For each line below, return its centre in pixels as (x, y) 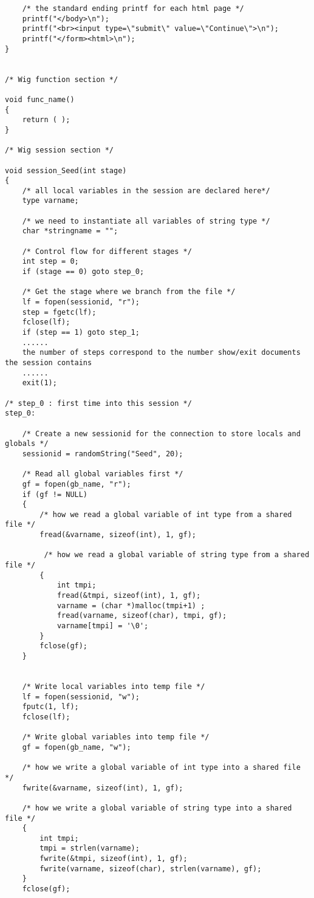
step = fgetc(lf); (59, 312)
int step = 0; (50, 262)
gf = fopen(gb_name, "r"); (77, 484)
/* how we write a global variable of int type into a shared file (161, 768)
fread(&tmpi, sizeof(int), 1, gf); (129, 596)
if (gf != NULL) (55, 494)
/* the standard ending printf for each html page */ (133, 9)
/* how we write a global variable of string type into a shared (157, 808)
